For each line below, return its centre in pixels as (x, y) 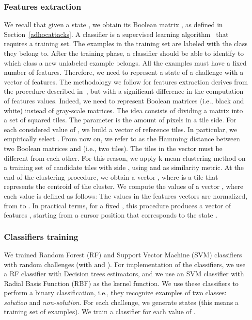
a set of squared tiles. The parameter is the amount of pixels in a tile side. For (120, 120)
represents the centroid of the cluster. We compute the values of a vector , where (124, 186)
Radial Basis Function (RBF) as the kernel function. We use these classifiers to (121, 283)
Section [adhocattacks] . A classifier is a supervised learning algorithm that (116, 34)
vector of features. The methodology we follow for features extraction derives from (126, 81)
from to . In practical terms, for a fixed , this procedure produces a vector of (118, 205)
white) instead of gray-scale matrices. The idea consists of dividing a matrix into (124, 110)
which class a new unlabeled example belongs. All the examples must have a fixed (125, 62)
